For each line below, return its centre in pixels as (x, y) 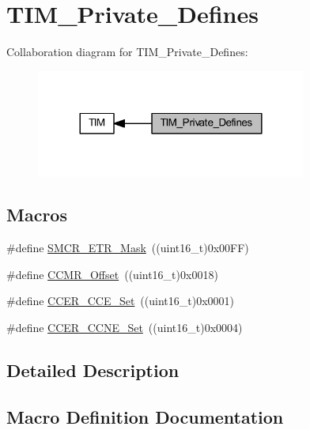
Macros (37, 215)
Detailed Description (93, 370)
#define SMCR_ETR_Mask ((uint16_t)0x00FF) (128, 248)
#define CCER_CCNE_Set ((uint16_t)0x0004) (125, 328)
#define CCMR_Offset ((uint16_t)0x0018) (112, 274)
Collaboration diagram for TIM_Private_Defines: (127, 52)
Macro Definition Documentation (145, 416)
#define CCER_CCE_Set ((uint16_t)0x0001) (120, 301)
